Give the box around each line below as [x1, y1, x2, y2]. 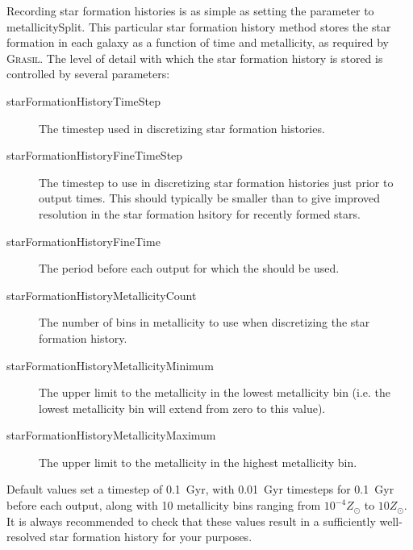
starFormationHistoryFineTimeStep [6, 147, 183, 164]
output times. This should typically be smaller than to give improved [39, 190, 381, 206]
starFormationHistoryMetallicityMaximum [6, 427, 216, 444]
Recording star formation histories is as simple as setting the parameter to [6, 2, 374, 19]
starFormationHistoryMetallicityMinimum [6, 356, 214, 373]
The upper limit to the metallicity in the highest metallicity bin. [39, 453, 357, 470]
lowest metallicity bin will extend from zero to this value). [39, 399, 326, 416]
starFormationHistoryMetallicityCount [6, 286, 197, 303]
